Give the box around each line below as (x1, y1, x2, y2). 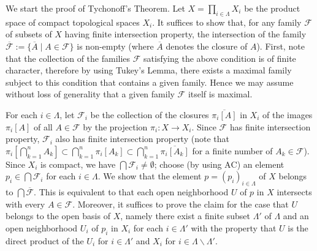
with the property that (191, 221, 277, 234)
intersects (277, 185, 312, 198)
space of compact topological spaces (6, 15, 140, 28)
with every (6, 197, 45, 210)
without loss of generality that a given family (6, 88, 175, 100)
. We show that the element (97, 170, 202, 182)
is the (288, 221, 308, 234)
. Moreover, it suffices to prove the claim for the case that (72, 197, 289, 210)
